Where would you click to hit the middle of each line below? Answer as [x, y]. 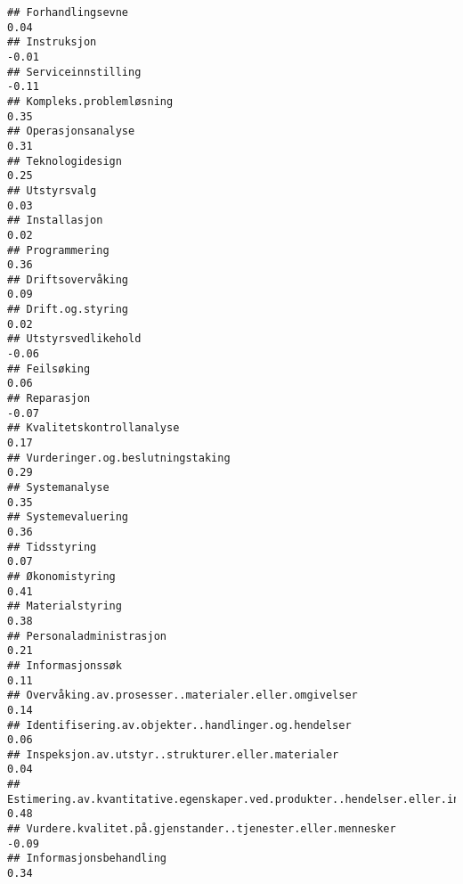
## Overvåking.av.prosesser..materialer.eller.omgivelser [183, 696]
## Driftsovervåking [68, 279]
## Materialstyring [65, 606]
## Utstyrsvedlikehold [74, 339]
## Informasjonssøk [65, 665]
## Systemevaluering [68, 517]
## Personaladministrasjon [87, 636]
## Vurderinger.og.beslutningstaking [119, 458]
